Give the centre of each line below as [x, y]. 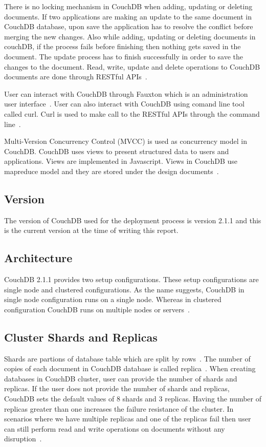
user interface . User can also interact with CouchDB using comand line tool [124, 104]
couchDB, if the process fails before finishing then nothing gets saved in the [123, 46]
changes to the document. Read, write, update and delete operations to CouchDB [132, 66]
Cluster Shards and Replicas [81, 337]
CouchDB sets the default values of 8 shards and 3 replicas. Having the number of [133, 399]
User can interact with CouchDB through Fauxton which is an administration [126, 93]
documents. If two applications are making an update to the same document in [128, 16]
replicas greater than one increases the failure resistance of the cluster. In [119, 408]
